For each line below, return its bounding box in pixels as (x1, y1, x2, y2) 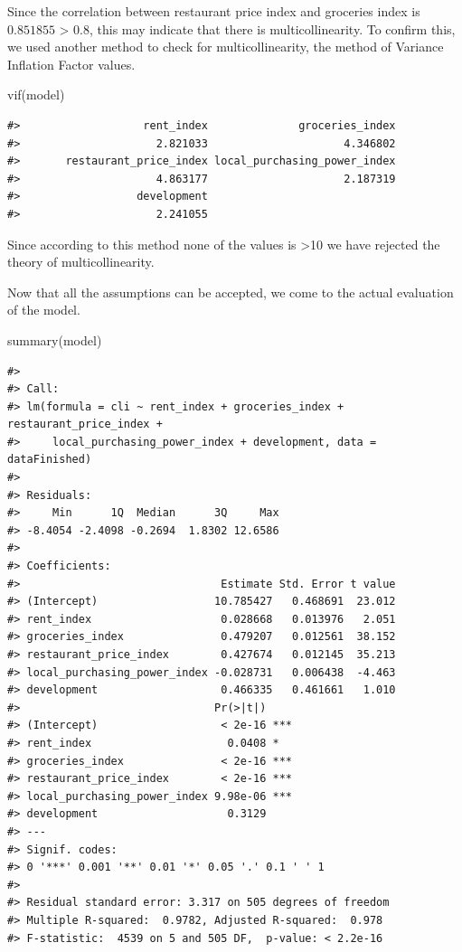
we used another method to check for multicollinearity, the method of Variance (7, 37, 444, 56)
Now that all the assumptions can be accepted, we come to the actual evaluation (7, 282, 454, 301)
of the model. (7, 300, 80, 319)
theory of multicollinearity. (7, 252, 155, 271)
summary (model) (7, 330, 102, 349)
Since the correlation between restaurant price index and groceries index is (7, 2, 420, 20)
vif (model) (7, 85, 65, 104)
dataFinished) (7, 453, 92, 467)
